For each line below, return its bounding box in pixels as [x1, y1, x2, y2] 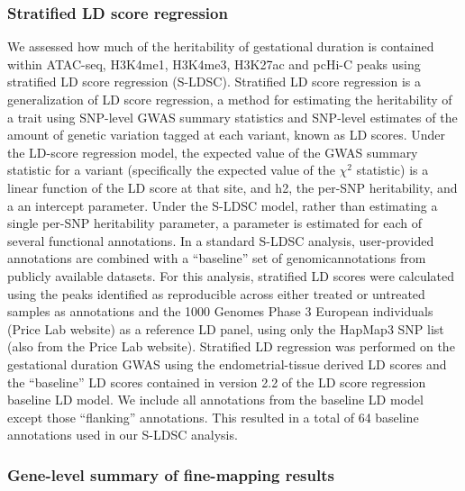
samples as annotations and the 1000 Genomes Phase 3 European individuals [7, 302, 433, 321]
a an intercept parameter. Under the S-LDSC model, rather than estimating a [7, 195, 438, 214]
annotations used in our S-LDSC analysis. [7, 425, 238, 444]
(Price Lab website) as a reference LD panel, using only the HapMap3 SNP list [7, 319, 444, 338]
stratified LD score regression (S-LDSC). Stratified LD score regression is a [7, 72, 422, 91]
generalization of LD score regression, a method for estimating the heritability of [7, 90, 452, 108]
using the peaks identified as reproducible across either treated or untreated [7, 284, 425, 303]
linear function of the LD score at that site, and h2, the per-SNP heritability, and [7, 177, 458, 196]
